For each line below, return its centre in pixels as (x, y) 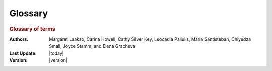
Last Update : (23, 53)
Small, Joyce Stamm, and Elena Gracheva (92, 46)
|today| (56, 53)
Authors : (19, 39)
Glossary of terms (32, 29)
